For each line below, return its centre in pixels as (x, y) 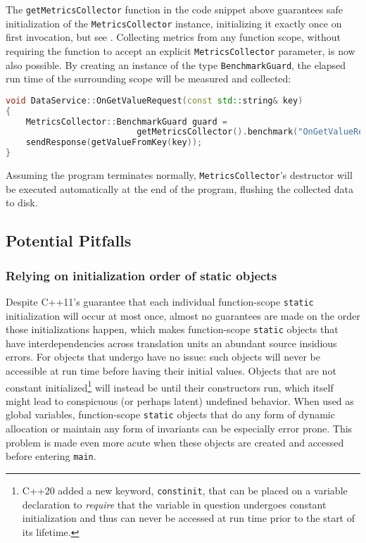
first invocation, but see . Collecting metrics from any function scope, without (173, 37)
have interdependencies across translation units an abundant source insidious (171, 343)
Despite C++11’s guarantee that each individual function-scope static (160, 301)
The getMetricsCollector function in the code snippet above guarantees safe (174, 9)
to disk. (22, 202)
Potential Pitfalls (69, 241)
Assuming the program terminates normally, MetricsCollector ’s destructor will (179, 175)
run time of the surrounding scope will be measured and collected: (149, 79)
